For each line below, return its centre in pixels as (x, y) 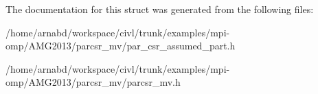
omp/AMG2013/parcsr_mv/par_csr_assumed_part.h (121, 46)
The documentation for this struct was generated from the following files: (160, 9)
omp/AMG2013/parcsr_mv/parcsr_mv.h (93, 82)
